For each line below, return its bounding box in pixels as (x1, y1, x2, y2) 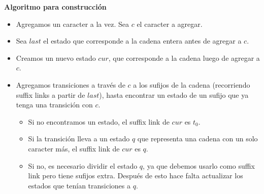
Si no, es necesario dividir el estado (28, 160, 138, 171)
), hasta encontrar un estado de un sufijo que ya (99, 89, 249, 100)
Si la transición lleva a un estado (28, 133, 130, 144)
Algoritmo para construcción (4, 2, 107, 12)
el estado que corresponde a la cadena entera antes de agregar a (43, 35, 242, 46)
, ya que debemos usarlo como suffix (143, 160, 255, 171)
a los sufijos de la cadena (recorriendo (133, 79, 250, 90)
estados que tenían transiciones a (28, 180, 130, 190)
